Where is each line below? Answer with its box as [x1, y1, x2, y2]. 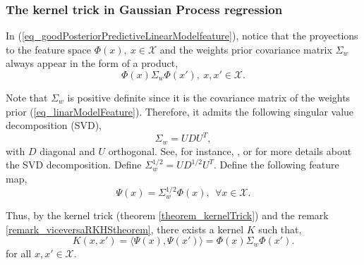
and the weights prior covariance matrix [159, 42, 332, 56]
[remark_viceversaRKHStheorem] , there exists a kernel [6, 221, 244, 236]
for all [6, 246, 32, 261]
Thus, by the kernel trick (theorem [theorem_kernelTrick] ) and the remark [6, 208, 329, 223]
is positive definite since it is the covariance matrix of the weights [67, 90, 351, 104]
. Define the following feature [214, 157, 339, 172]
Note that [6, 90, 48, 104]
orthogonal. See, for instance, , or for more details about [108, 143, 352, 158]
